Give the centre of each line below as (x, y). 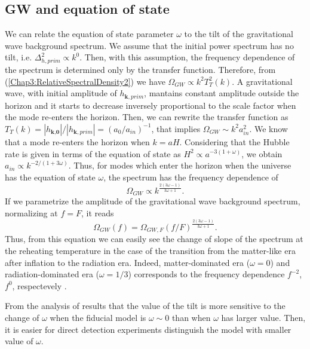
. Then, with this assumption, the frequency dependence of (187, 57)
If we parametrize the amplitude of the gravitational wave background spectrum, (153, 201)
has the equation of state (50, 177)
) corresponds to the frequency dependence (206, 274)
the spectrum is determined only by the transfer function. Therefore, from (140, 70)
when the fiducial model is (98, 318)
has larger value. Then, (263, 318)
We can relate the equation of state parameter (89, 34)
